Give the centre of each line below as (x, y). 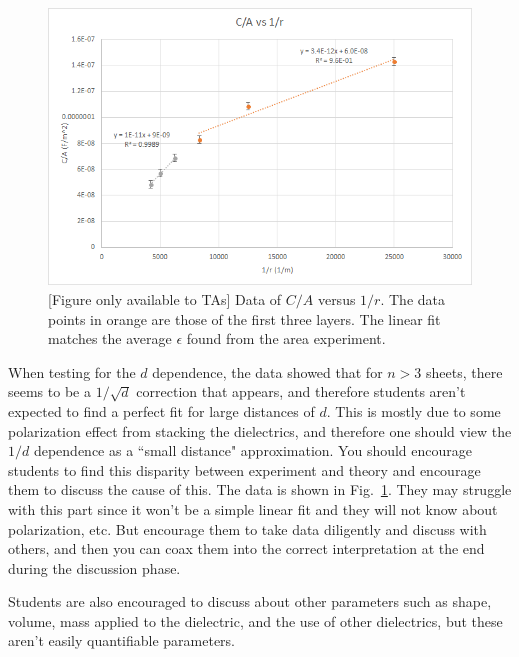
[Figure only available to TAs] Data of (165, 298)
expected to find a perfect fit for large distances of (161, 410)
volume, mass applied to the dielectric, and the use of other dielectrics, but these (255, 620)
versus (336, 298)
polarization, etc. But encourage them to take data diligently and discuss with (247, 528)
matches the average (110, 338)
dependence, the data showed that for (267, 371)
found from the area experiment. (286, 338)
